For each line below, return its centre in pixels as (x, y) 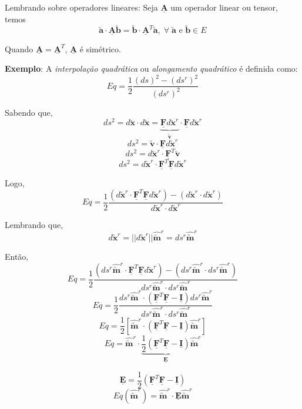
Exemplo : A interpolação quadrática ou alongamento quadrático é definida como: (151, 68)
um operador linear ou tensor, (224, 7)
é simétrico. (100, 48)
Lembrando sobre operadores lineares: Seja (81, 7)
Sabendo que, (29, 112)
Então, (17, 257)
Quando (19, 48)
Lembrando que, (34, 224)
